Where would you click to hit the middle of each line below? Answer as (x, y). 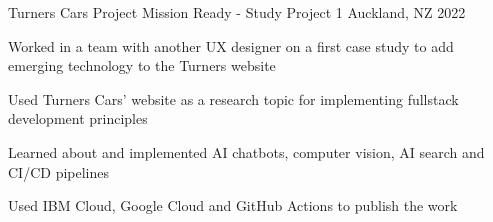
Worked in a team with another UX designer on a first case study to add (231, 45)
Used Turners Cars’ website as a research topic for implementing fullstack (233, 98)
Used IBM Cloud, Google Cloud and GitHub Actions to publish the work (233, 205)
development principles (78, 118)
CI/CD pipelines (58, 171)
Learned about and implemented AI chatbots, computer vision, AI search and (246, 151)
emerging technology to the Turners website (142, 65)
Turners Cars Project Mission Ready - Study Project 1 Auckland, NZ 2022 (237, 12)
